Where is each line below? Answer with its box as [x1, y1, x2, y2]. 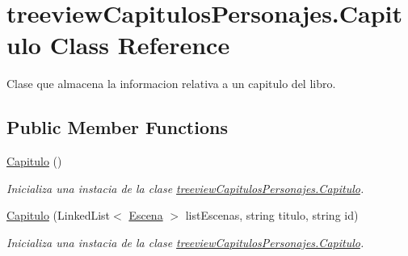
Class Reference [49, 28, 230, 61]
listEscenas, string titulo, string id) [185, 207, 359, 224]
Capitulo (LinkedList [6, 207, 111, 224]
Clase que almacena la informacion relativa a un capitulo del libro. [6, 75, 336, 92]
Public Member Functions [6, 115, 228, 140]
